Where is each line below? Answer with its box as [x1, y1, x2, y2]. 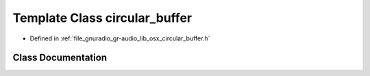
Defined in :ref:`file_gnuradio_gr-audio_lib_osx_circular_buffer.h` [29, 34, 210, 42]
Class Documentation [12, 52, 108, 64]
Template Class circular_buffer [12, 10, 192, 25]
